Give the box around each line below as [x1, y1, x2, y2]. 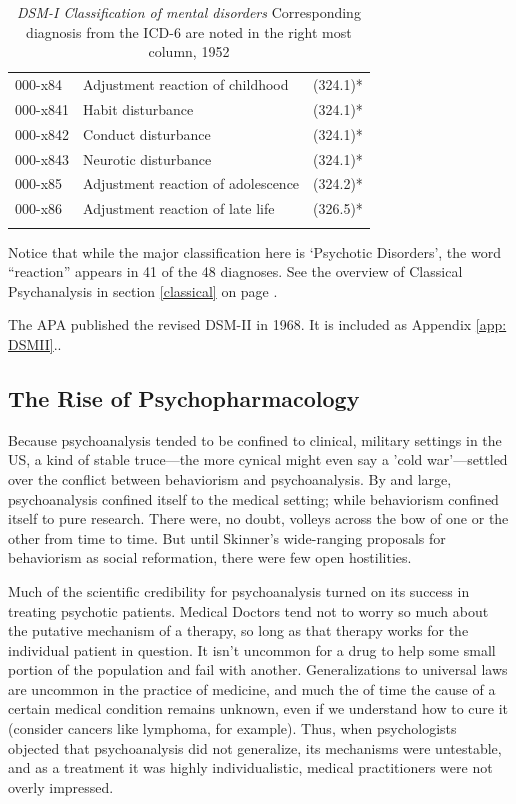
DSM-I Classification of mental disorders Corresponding [16, 2, 361, 22]
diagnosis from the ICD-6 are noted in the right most [26, 21, 352, 42]
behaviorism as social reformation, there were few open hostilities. [8, 547, 412, 568]
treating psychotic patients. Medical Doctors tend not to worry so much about [8, 600, 489, 621]
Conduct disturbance [83, 123, 211, 144]
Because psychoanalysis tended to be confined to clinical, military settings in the [8, 429, 502, 450]
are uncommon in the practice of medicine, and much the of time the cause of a [8, 678, 496, 699]
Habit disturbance [83, 98, 194, 119]
